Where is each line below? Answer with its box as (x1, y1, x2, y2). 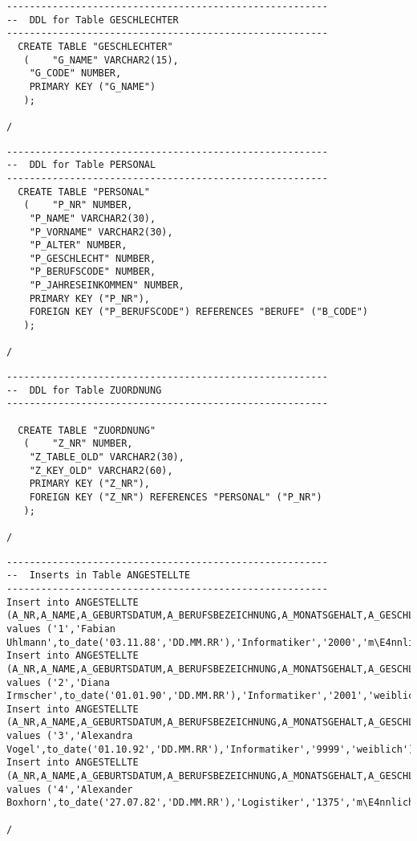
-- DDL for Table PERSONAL (6, 159, 156, 171)
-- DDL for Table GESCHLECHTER (6, 14, 179, 26)
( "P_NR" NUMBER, (23, 199, 133, 211)
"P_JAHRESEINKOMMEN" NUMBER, (29, 280, 184, 292)
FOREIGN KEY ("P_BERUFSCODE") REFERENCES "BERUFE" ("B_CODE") (29, 306, 369, 318)
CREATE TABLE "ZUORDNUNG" (18, 424, 156, 436)
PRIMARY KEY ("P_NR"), (29, 292, 150, 304)
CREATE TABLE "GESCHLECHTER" (18, 40, 173, 52)
